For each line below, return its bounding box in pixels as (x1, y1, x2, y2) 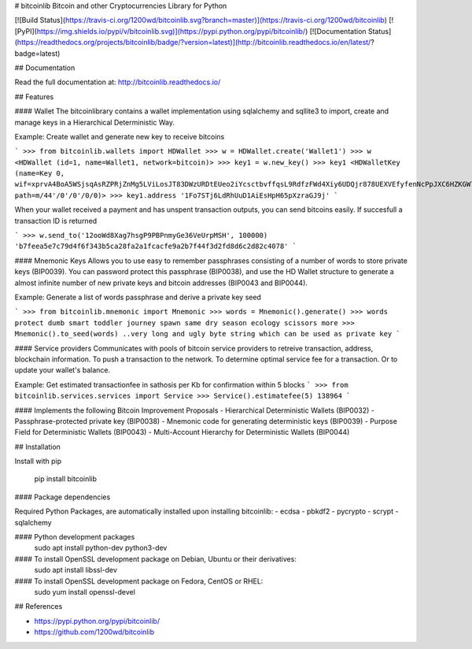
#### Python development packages (14, 532, 135, 542)
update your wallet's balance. (14, 365, 110, 375)
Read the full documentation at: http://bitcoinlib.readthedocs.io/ (14, 77, 221, 87)
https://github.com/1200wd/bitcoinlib (34, 627, 155, 637)
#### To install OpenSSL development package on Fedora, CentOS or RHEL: (14, 576, 264, 586)
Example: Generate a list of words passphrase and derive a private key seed (14, 292, 261, 302)
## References (14, 602, 63, 611)
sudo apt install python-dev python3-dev (34, 543, 168, 553)
